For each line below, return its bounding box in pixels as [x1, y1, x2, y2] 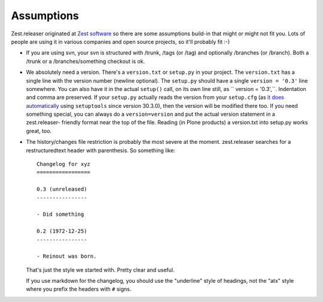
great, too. [26, 127, 52, 134]
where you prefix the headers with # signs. [26, 285, 132, 293]
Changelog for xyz [36, 161, 91, 168]
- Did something [36, 211, 84, 218]
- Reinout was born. [36, 253, 97, 260]
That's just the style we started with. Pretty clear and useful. [26, 266, 175, 273]
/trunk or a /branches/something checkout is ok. [26, 58, 145, 65]
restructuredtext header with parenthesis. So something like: [26, 147, 176, 154]
